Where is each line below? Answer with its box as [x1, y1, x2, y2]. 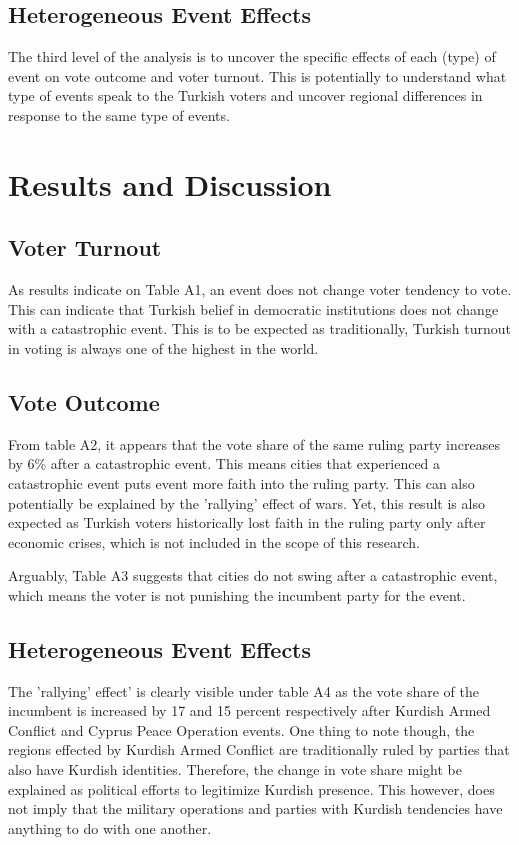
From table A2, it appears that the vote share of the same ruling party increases [8, 433, 500, 454]
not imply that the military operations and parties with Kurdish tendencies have [8, 798, 503, 819]
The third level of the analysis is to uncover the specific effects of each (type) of [8, 46, 496, 67]
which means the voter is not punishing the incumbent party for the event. [8, 584, 466, 605]
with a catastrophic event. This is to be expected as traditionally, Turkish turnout [8, 318, 512, 339]
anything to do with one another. [8, 817, 212, 838]
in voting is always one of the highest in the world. [8, 337, 319, 358]
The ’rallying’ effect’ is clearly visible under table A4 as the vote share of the [8, 680, 479, 701]
